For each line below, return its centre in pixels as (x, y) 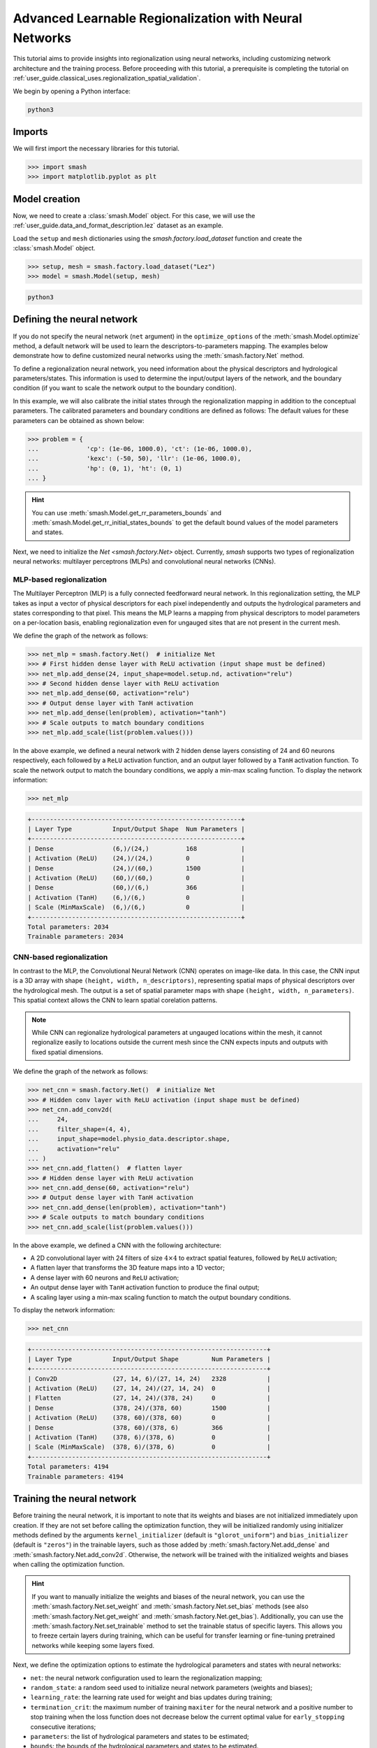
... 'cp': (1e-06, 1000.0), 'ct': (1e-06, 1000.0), (140, 449)
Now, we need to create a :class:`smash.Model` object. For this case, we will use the (134, 215)
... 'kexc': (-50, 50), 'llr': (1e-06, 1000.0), (134, 459)
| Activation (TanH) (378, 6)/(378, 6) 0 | (149, 1438)
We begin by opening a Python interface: (72, 91)
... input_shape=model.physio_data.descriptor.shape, (129, 1139)
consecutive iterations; (63, 1726)
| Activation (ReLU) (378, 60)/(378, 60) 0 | (149, 1418)
